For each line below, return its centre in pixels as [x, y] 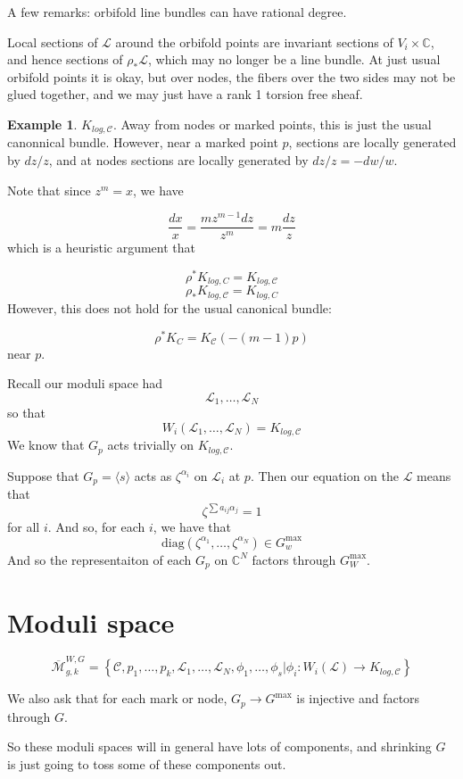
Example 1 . [42, 124]
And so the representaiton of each [99, 559]
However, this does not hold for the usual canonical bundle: [169, 307]
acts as [153, 475]
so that [26, 413]
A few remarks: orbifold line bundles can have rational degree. [177, 12]
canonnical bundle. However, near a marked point [143, 142]
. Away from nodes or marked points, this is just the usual [272, 124]
